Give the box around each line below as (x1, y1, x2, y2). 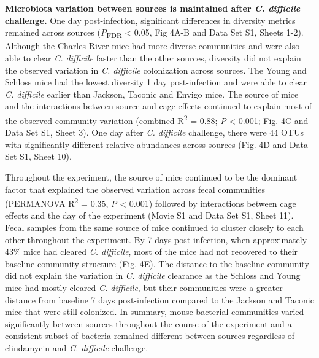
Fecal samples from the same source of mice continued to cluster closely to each (5, 220, 304, 233)
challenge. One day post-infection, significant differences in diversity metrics (5, 14, 296, 26)
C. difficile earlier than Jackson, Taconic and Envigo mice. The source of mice (5, 87, 299, 100)
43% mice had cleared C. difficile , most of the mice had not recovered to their (5, 245, 298, 258)
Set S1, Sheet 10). (5, 150, 72, 163)
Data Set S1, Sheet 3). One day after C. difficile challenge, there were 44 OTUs (5, 126, 304, 139)
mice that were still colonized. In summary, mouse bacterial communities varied (5, 305, 304, 318)
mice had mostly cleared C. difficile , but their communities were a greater (5, 281, 283, 294)
